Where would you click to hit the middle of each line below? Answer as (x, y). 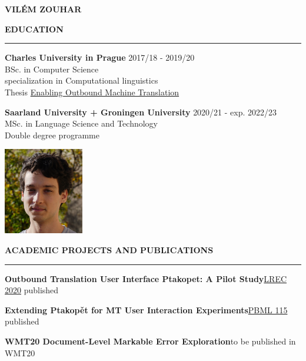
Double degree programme (52, 135)
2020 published (32, 290)
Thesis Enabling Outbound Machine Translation (92, 92)
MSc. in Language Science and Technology (81, 123)
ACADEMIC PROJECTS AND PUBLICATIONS (109, 250)
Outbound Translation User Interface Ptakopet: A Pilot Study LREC (146, 278)
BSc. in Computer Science (52, 69)
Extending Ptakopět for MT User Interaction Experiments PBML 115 (146, 309)
